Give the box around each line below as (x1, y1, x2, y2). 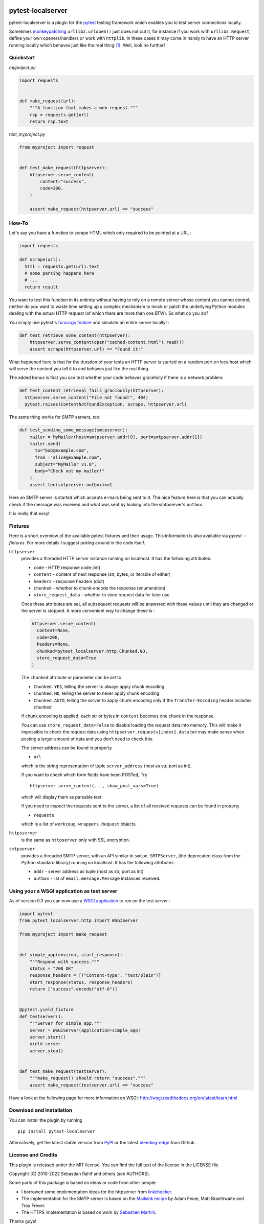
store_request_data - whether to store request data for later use (33, 592, 170, 598)
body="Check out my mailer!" (35, 468, 105, 474)
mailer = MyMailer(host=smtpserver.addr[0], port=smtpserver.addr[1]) (29, 434, 203, 440)
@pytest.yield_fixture (19, 1007, 74, 1012)
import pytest (19, 911, 53, 917)
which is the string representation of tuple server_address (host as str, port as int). (21, 763, 192, 769)
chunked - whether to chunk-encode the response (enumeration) (33, 585, 166, 591)
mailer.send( (29, 441, 61, 447)
